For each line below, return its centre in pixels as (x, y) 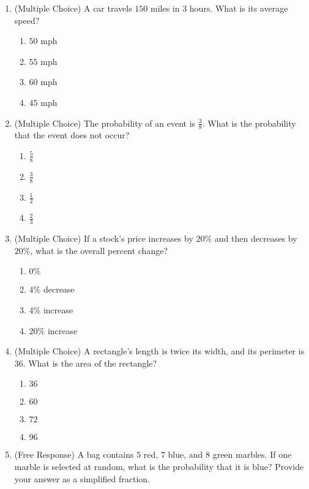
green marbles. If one (252, 454)
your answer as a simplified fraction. (82, 478)
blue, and (185, 454)
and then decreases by (256, 238)
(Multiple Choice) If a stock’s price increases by (104, 238)
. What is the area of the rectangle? (90, 363)
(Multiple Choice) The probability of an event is (105, 123)
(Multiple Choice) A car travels (73, 8)
